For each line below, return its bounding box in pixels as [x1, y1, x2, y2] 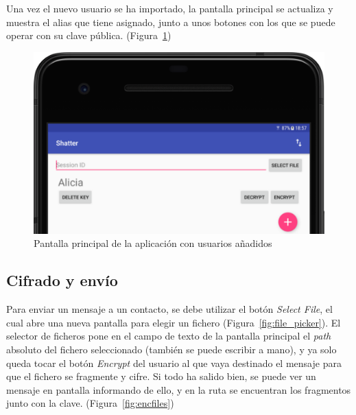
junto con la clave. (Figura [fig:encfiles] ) [6, 396, 174, 410]
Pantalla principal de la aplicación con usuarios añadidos [34, 236, 272, 250]
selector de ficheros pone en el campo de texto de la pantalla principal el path [6, 329, 331, 343]
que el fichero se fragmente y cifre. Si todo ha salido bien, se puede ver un [6, 369, 316, 383]
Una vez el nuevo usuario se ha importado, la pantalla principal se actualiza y [6, 1, 333, 15]
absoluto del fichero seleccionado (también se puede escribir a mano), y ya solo [6, 342, 337, 356]
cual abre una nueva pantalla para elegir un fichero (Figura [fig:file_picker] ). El [6, 315, 341, 329]
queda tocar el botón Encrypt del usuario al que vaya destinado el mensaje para [6, 355, 342, 370]
